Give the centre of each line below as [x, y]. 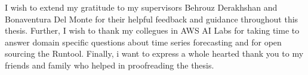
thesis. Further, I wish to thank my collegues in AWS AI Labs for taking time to [152, 30]
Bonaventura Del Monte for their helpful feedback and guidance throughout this [152, 19]
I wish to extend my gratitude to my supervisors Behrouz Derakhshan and [141, 7]
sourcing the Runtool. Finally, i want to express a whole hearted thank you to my [154, 53]
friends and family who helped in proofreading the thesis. [110, 65]
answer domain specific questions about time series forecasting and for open [143, 42]
